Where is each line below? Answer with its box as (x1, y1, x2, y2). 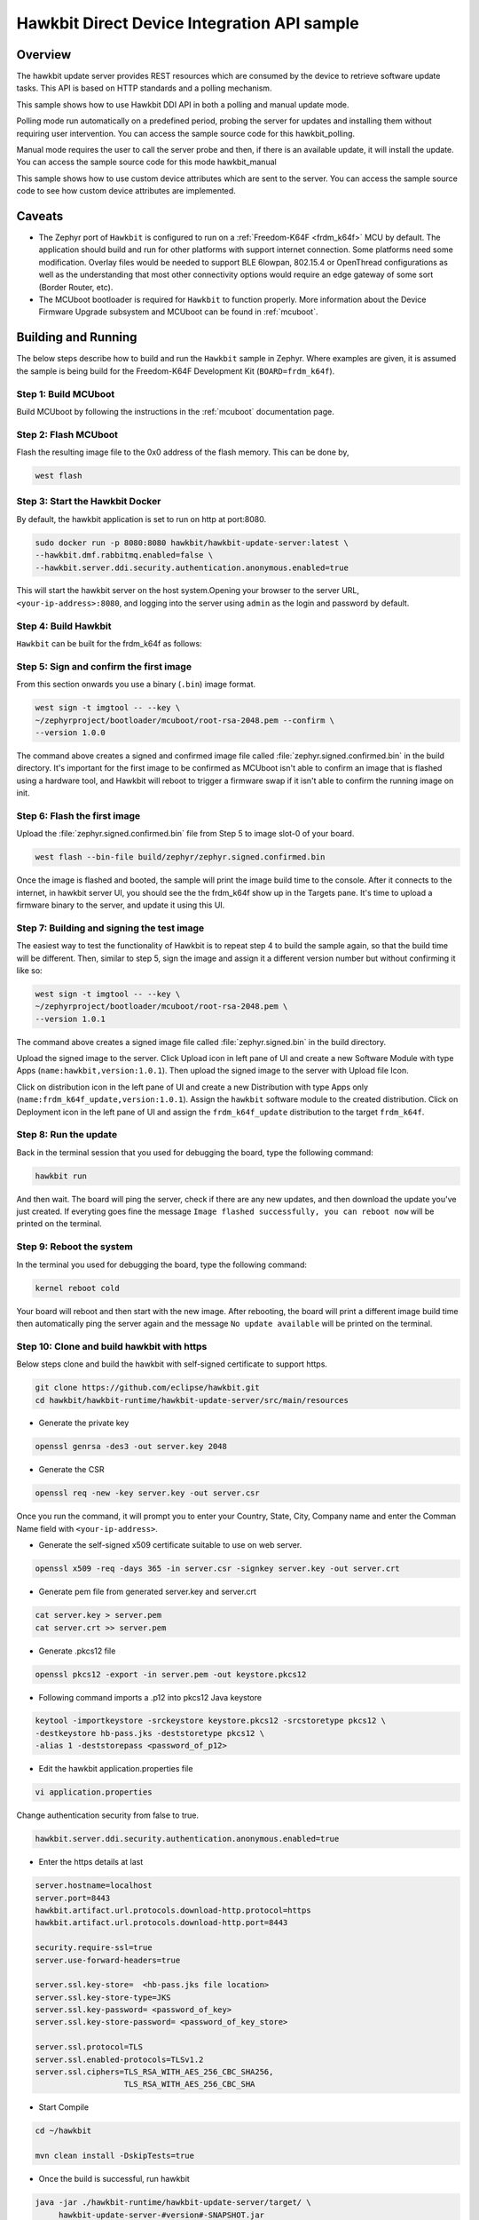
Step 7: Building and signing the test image (16, 922, 204, 934)
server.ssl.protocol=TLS (35, 2042, 144, 2052)
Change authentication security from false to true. (16, 1810, 200, 1820)
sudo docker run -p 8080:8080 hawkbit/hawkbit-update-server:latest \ (35, 537, 349, 548)
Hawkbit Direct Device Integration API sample (16, 13, 359, 33)
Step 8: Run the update (16, 1129, 118, 1141)
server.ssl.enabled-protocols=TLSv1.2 (35, 2054, 204, 2065)
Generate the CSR (38, 1464, 105, 1475)
